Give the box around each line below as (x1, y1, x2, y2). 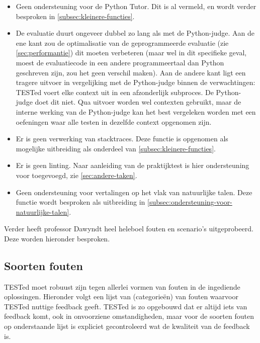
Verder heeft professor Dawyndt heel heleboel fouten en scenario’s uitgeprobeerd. (4, 223, 253, 234)
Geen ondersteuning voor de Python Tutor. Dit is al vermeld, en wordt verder (16, 1, 256, 11)
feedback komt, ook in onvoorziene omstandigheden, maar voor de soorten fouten (4, 311, 254, 321)
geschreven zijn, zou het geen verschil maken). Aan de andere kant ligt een (16, 67, 246, 77)
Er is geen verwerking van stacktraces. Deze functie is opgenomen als (16, 133, 228, 144)
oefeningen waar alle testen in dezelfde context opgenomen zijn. (16, 116, 212, 127)
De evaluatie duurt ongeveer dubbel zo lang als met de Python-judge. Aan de (16, 28, 255, 38)
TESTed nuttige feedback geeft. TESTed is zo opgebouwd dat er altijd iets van (4, 301, 247, 311)
